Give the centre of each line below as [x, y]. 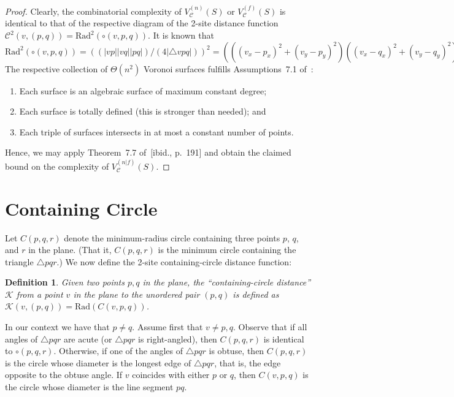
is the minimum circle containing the [227, 250]
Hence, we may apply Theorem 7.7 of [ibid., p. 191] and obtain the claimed [148, 152]
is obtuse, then [237, 351]
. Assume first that [167, 327]
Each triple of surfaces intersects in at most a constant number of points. [156, 131]
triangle [19, 261]
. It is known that [181, 35]
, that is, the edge [248, 362]
